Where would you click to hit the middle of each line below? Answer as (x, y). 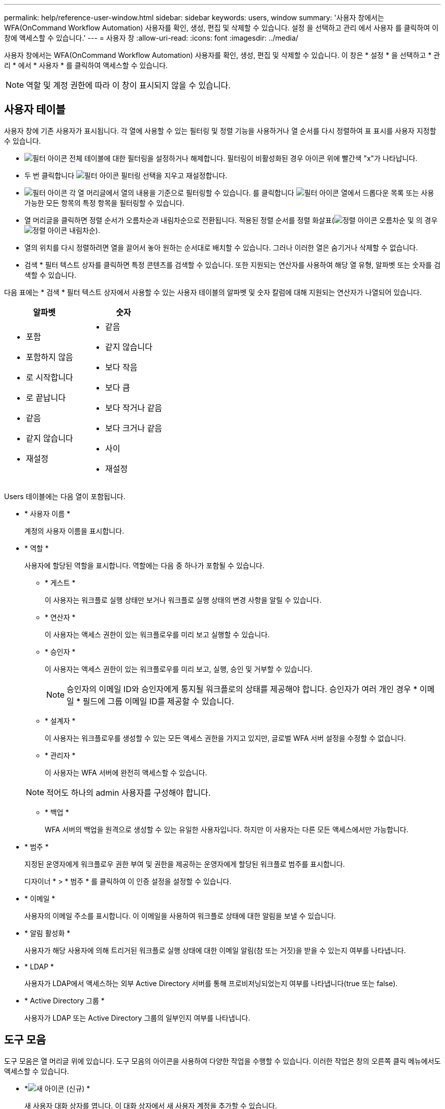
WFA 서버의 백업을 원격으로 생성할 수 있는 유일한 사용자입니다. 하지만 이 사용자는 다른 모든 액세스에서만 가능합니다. (227, 829)
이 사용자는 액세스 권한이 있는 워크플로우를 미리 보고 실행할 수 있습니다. (157, 634)
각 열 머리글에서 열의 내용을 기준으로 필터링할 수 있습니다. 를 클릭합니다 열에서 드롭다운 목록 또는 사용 (252, 192)
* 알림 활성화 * (47, 933)
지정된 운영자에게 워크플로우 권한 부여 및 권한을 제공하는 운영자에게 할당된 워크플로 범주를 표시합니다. (185, 864)
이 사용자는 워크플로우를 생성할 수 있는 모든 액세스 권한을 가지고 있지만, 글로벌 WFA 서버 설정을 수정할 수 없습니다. (225, 738)
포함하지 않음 (50, 357)
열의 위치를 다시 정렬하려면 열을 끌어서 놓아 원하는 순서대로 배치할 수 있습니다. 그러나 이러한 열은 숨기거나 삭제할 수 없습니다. (221, 247)
